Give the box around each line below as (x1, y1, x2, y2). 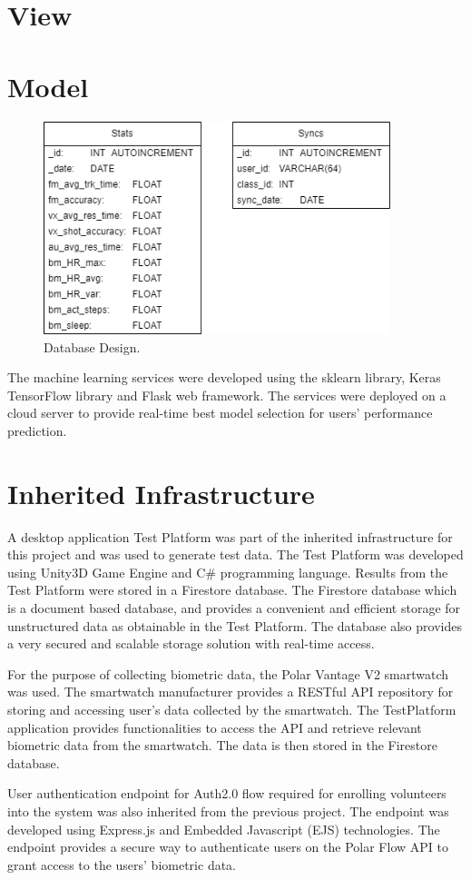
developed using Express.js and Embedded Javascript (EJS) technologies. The (7, 819, 440, 838)
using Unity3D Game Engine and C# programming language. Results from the (7, 562, 448, 581)
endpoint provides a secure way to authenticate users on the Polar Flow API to (7, 837, 448, 856)
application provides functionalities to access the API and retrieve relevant (7, 717, 422, 737)
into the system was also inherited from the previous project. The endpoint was (7, 801, 449, 820)
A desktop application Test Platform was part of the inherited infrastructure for (7, 527, 453, 546)
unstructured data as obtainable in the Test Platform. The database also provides (7, 616, 462, 635)
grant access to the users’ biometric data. (7, 855, 236, 874)
